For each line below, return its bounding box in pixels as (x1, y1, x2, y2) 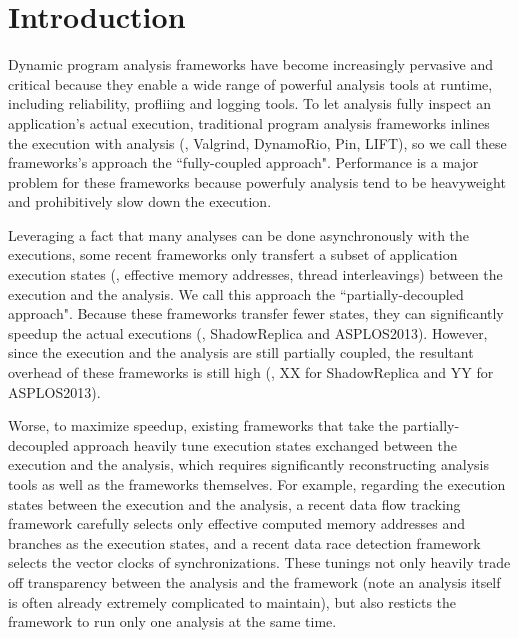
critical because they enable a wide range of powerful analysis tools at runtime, (8, 73, 493, 94)
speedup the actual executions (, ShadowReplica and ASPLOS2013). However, (8, 322, 488, 343)
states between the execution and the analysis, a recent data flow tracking (8, 493, 461, 514)
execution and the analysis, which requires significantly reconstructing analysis (8, 454, 489, 475)
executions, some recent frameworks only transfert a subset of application (8, 244, 458, 265)
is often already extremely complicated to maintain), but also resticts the (8, 591, 457, 612)
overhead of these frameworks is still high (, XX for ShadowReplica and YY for (8, 362, 494, 383)
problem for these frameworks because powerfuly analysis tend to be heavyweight (8, 171, 506, 192)
